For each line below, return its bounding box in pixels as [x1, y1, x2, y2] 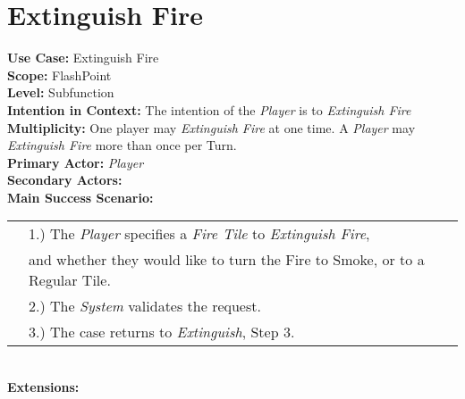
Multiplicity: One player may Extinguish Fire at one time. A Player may [7, 118, 416, 137]
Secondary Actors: [7, 170, 123, 189]
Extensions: [7, 378, 80, 396]
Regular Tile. [29, 270, 111, 291]
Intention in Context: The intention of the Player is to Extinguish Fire [7, 100, 411, 119]
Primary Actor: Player [7, 153, 144, 171]
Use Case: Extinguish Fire [7, 48, 159, 67]
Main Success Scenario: [7, 187, 154, 206]
